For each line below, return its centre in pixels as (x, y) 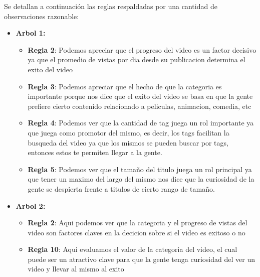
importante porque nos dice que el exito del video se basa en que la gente (140, 96)
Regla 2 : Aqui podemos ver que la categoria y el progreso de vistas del (138, 223)
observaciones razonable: (42, 16)
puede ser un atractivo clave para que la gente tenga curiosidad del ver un (141, 259)
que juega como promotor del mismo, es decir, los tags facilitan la (128, 132)
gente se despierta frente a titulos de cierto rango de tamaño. (121, 188)
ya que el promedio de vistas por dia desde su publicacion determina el (137, 59)
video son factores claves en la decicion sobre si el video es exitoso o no (137, 232)
